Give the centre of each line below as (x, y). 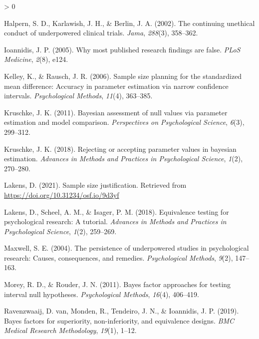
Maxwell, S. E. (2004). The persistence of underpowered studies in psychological (127, 248)
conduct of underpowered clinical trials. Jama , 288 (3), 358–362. (101, 33)
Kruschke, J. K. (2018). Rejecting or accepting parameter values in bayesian (120, 149)
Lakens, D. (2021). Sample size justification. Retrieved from (95, 185)
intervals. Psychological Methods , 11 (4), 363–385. (78, 96)
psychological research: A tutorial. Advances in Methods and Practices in (115, 221)
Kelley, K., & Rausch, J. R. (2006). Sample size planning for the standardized (123, 76)
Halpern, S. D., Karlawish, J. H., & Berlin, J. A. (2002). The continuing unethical (129, 23)
